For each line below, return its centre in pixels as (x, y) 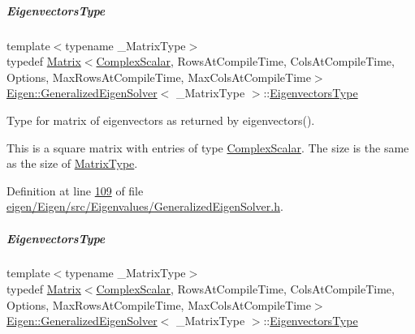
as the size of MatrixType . (72, 163)
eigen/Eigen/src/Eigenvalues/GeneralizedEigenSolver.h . (145, 206)
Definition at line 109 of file (75, 190)
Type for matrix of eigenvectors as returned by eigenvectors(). (161, 120)
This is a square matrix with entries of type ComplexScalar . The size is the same (208, 147)
